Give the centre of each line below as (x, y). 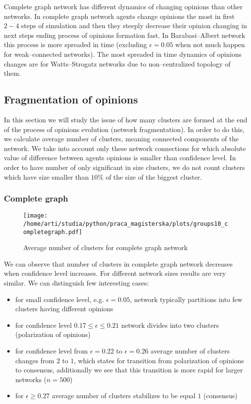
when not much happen (210, 44)
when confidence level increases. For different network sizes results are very (115, 273)
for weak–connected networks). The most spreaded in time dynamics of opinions (123, 54)
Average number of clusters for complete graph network (106, 247)
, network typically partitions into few (186, 299)
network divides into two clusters (170, 325)
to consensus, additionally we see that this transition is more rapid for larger (129, 370)
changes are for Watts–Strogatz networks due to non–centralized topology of (117, 63)
